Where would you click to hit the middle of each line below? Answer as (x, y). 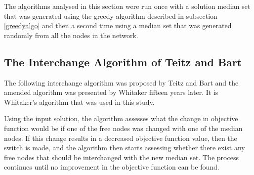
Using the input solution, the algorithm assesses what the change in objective (121, 118)
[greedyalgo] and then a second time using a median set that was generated (118, 25)
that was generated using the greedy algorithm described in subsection (111, 16)
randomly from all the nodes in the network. (71, 35)
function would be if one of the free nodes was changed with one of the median (123, 128)
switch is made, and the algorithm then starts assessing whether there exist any (125, 148)
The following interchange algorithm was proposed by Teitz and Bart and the (121, 82)
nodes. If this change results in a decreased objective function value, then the (121, 138)
